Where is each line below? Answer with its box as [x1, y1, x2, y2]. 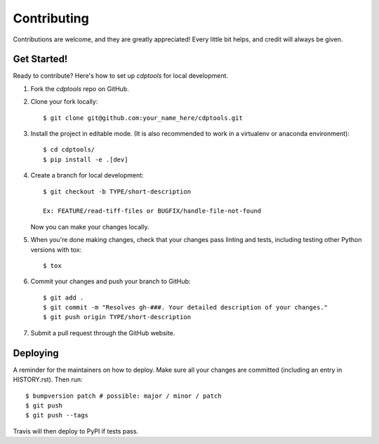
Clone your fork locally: [30, 97, 98, 106]
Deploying [13, 347, 59, 359]
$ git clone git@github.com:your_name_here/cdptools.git [43, 114, 244, 122]
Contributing [13, 11, 89, 26]
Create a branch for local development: [30, 171, 144, 180]
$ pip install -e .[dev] [43, 155, 128, 163]
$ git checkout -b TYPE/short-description [43, 187, 192, 196]
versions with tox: [30, 245, 82, 254]
